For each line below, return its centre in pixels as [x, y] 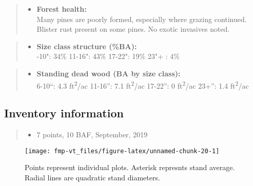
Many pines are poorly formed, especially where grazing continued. [142, 19]
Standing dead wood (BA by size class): [109, 73]
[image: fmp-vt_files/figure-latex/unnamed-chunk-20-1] [122, 151]
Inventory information [64, 113]
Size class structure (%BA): [87, 46]
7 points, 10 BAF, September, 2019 [92, 135]
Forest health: [62, 9]
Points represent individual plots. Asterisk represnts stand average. [130, 167]
